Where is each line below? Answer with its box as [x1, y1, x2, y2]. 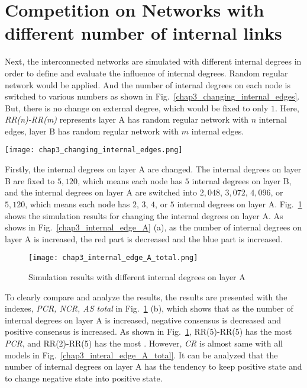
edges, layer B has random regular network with [5, 124, 179, 137]
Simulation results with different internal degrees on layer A [28, 270, 245, 283]
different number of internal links [5, 21, 282, 45]
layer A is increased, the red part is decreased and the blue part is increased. [5, 232, 283, 245]
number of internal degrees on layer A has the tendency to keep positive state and [5, 360, 302, 373]
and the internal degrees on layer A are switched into [5, 186, 198, 198]
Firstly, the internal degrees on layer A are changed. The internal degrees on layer [5, 163, 302, 175]
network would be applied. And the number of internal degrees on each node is [5, 78, 290, 91]
